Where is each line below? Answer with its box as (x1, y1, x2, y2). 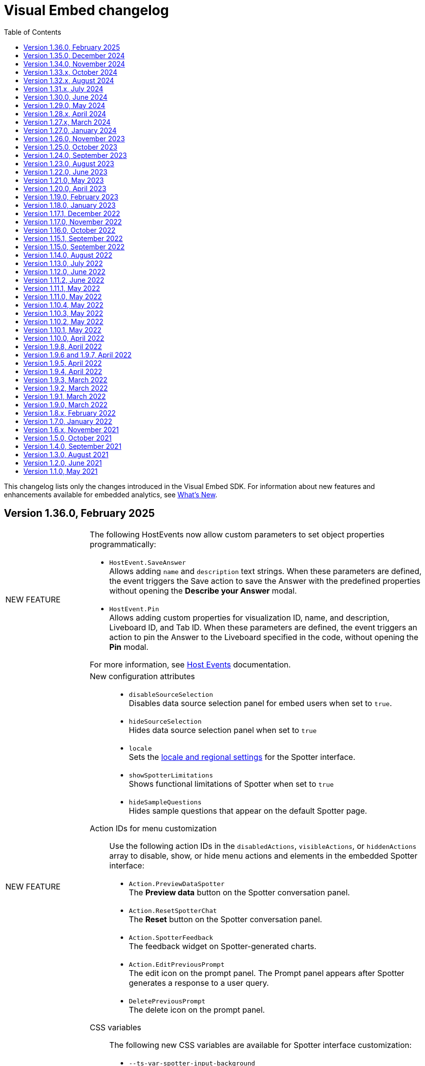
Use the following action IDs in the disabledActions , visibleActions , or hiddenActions (109, 841, 417, 851)
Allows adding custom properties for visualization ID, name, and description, (109, 612, 390, 622)
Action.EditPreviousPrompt (128, 960, 225, 968)
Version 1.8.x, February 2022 (23, 408, 116, 417)
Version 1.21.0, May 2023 (23, 176, 104, 184)
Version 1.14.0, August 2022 (23, 250, 112, 259)
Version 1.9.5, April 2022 (23, 358, 102, 367)
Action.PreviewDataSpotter (128, 880, 225, 888)
